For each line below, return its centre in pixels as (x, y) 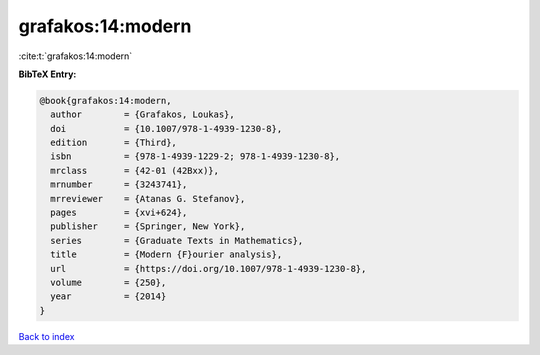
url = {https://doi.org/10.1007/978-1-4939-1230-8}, (208, 268)
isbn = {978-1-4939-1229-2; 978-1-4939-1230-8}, (195, 156)
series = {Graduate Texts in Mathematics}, (177, 240)
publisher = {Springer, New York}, (148, 226)
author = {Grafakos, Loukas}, (142, 114)
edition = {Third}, (113, 143)
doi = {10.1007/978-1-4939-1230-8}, (166, 128)
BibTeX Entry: (47, 74)
